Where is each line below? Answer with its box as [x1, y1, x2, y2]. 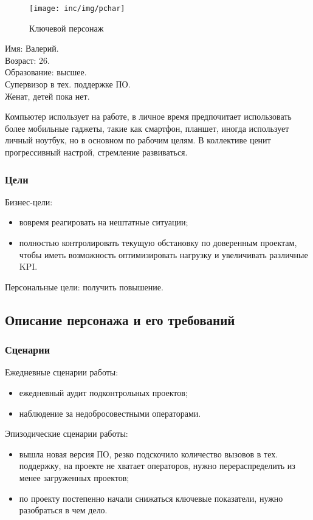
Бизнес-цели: [5, 195, 53, 208]
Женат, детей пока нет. [5, 89, 90, 102]
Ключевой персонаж [29, 21, 104, 34]
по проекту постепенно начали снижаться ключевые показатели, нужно [19, 491, 283, 504]
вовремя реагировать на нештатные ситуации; [19, 216, 188, 228]
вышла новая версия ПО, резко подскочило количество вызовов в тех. [19, 447, 278, 460]
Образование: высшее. [5, 66, 87, 78]
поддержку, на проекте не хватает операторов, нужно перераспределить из [19, 459, 295, 472]
